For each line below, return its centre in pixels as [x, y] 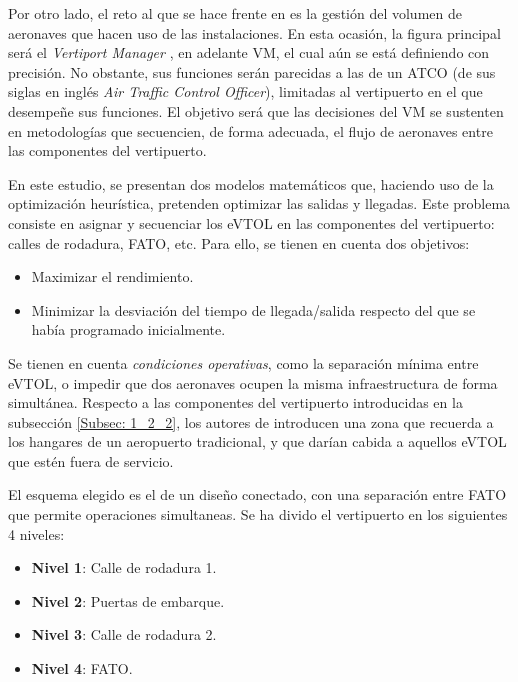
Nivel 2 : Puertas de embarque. [128, 600]
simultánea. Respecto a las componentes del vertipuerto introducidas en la [235, 402]
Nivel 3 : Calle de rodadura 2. [124, 634]
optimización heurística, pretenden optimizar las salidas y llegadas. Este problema [259, 203]
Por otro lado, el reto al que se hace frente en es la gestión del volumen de [235, 13]
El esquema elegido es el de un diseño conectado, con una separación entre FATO [257, 494]
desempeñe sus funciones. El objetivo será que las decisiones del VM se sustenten [256, 110]
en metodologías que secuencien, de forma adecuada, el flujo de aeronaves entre [250, 130]
